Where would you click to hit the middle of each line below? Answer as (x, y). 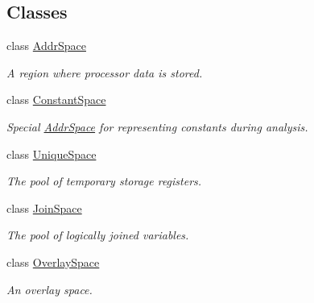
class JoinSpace (44, 208)
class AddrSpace (46, 46)
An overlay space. (50, 289)
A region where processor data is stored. (105, 72)
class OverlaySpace (53, 261)
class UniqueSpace (52, 154)
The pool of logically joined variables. (98, 235)
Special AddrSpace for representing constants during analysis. (157, 126)
